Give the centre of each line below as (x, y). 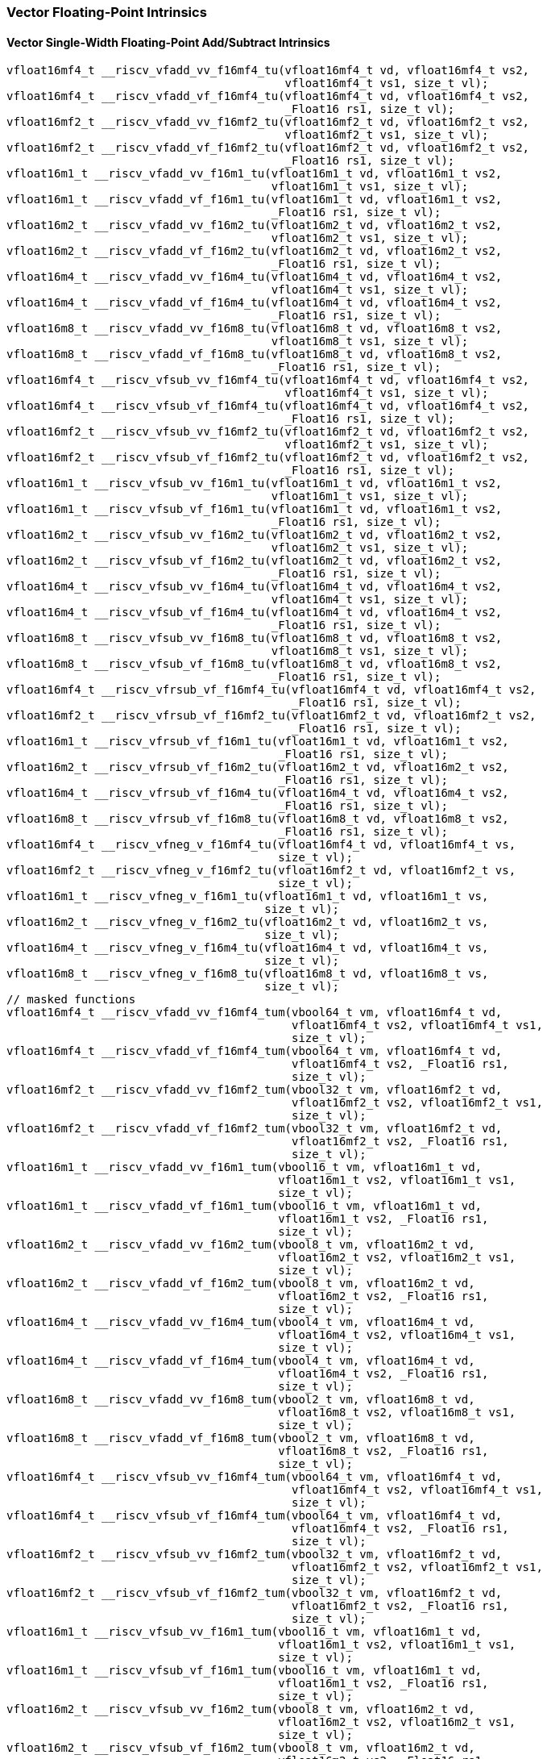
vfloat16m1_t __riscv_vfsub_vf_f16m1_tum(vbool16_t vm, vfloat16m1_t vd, (244, 1671)
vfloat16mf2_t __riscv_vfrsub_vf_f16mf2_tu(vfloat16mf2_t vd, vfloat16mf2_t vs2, (271, 716)
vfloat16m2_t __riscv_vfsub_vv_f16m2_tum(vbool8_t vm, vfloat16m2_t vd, (241, 1709)
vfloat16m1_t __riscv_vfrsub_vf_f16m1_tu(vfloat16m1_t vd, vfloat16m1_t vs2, (258, 742)
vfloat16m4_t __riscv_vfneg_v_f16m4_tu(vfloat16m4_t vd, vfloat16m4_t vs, (248, 948)
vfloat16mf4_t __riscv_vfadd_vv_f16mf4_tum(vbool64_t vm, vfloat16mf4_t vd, (255, 1013)
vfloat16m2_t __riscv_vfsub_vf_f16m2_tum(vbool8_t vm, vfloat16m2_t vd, (241, 1748)
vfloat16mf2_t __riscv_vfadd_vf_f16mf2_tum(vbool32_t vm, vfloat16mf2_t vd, (255, 1129)
